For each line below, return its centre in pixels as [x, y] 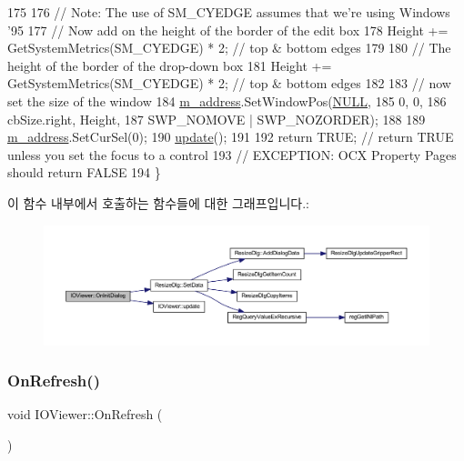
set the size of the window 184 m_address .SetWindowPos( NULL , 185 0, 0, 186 [227, 100]
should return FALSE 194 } [84, 172]
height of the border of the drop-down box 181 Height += [170, 65]
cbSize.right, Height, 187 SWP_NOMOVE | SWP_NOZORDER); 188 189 [217, 119]
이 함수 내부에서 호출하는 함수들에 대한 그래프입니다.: [158, 202]
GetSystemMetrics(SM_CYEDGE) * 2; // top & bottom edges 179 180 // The [229, 48]
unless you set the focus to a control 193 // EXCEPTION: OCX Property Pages [232, 154]
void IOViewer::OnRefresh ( [85, 414]
